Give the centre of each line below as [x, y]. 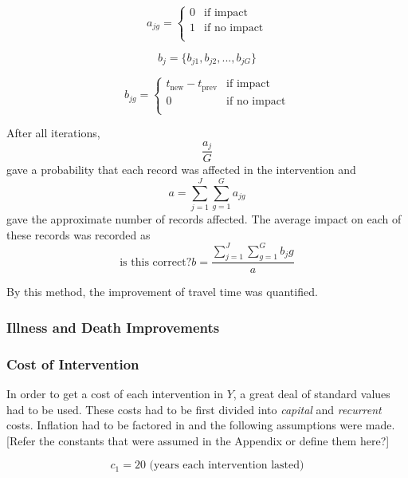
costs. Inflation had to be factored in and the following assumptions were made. [201, 425]
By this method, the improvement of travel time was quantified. [162, 292]
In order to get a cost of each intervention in [115, 394]
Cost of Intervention [73, 363]
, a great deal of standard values [312, 394]
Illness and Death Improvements [113, 327]
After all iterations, [53, 133]
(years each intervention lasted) [227, 466]
